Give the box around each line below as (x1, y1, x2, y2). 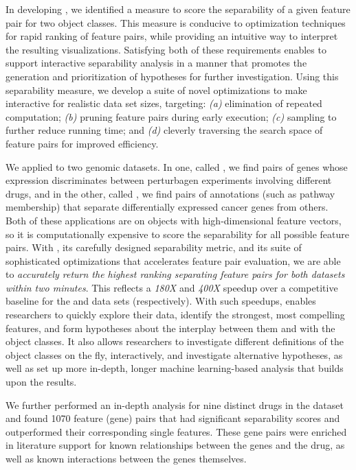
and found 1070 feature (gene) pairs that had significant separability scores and (5, 411, 340, 425)
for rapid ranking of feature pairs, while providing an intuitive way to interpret (5, 29, 338, 43)
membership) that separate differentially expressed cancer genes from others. (5, 200, 329, 214)
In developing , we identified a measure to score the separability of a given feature (5, 2, 351, 16)
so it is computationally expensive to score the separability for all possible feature (5, 226, 350, 241)
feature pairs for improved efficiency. (5, 136, 159, 150)
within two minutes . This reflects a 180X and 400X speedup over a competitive (5, 280, 338, 294)
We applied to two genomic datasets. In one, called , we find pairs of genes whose (5, 159, 348, 174)
